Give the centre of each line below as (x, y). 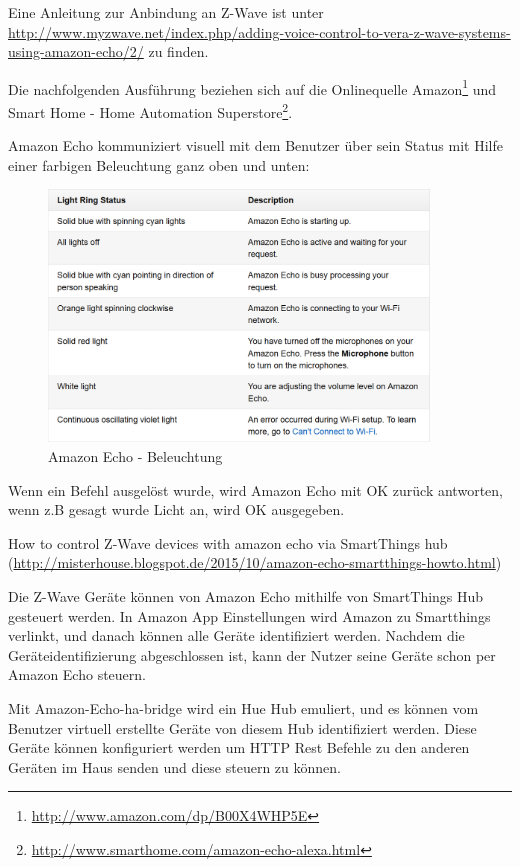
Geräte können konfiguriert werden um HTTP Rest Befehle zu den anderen (239, 747)
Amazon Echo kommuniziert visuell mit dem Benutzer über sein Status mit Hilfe (255, 145)
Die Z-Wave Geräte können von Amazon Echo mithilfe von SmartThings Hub (246, 596)
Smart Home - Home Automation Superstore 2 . (150, 110)
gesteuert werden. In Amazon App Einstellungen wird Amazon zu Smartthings (249, 615)
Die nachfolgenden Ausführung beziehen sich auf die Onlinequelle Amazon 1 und (252, 87)
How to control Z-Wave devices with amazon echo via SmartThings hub (228, 542)
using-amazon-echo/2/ (76, 51)
